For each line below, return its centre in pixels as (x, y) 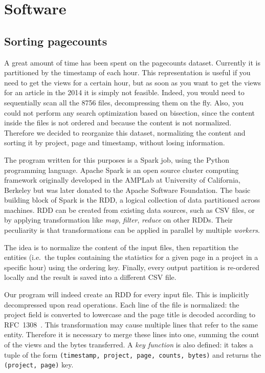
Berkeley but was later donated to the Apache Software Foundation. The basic (127, 190)
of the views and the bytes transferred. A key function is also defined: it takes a (129, 345)
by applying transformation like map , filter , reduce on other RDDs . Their (118, 220)
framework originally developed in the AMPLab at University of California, (122, 180)
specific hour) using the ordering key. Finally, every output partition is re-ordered (132, 267)
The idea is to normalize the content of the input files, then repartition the (121, 247)
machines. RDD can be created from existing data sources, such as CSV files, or (129, 210)
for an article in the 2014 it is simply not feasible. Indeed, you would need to (124, 92)
